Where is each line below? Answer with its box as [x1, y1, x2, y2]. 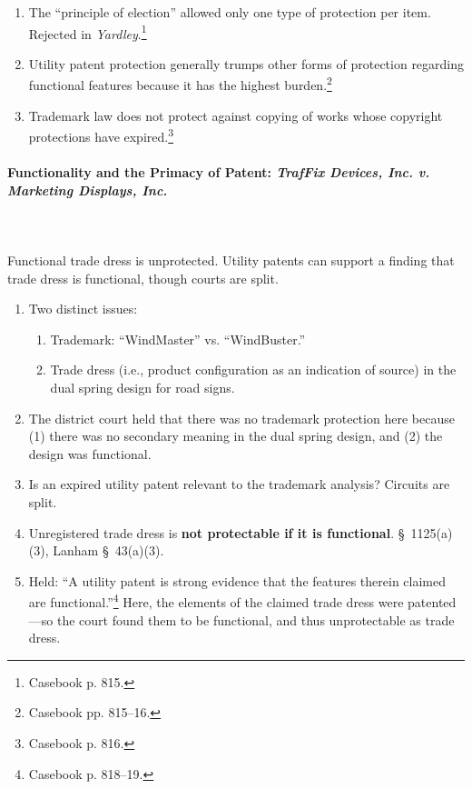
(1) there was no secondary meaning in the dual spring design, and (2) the [28, 426, 443, 445]
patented [408, 593, 457, 612]
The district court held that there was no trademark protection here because [28, 408, 455, 427]
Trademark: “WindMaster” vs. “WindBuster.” [50, 329, 306, 348]
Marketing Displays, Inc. [7, 180, 168, 199]
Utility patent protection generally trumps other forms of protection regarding [28, 54, 465, 73]
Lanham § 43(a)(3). [53, 541, 164, 560]
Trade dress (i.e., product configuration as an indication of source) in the [50, 360, 457, 379]
